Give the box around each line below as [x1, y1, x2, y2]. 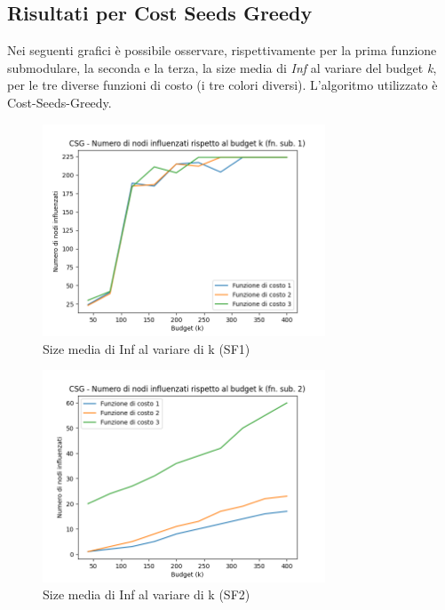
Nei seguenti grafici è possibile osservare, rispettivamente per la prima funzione [7, 41, 437, 60]
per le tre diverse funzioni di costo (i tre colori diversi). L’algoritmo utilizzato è [7, 76, 438, 94]
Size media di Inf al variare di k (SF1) [43, 339, 250, 357]
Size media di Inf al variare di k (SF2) [43, 585, 250, 604]
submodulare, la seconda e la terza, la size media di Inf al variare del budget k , [7, 58, 437, 76]
